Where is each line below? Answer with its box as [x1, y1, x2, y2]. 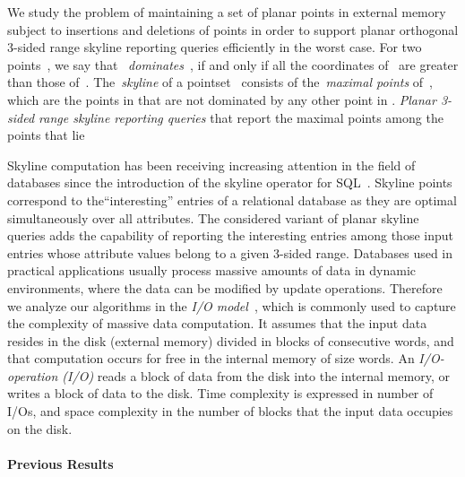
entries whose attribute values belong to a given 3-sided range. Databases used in [7, 243, 453, 262]
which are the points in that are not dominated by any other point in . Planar [7, 90, 436, 108]
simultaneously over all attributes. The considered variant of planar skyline [7, 208, 419, 227]
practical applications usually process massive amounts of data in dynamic [7, 261, 417, 280]
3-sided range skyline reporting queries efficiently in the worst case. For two [7, 38, 422, 56]
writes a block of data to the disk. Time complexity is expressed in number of [7, 384, 434, 403]
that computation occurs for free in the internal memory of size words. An [7, 349, 415, 368]
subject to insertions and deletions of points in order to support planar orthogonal [7, 20, 459, 39]
